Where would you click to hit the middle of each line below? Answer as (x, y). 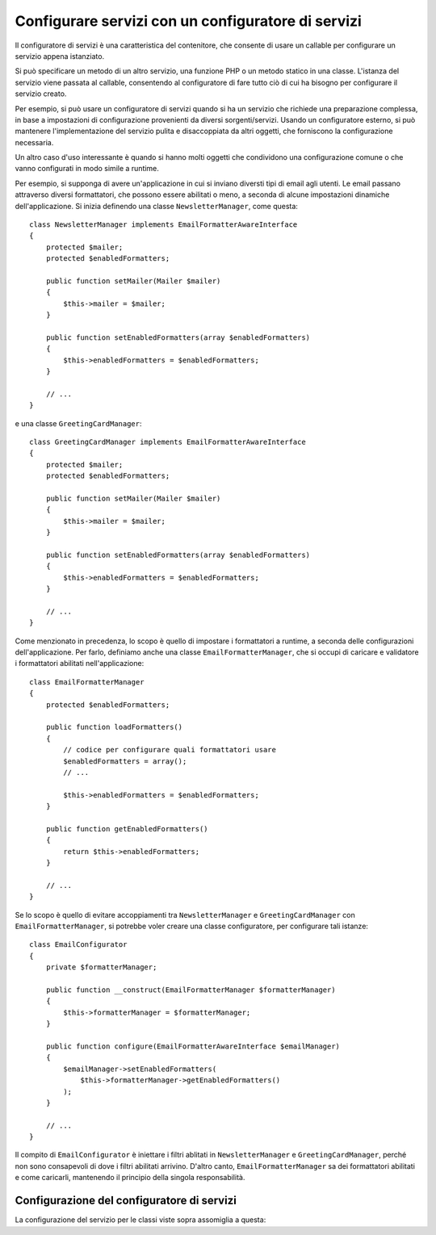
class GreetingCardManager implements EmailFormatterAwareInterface (168, 442)
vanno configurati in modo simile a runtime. (87, 169)
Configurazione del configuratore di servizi (126, 1201)
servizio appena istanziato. (60, 56)
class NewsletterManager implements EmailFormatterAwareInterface (163, 225)
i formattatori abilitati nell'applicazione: (80, 664)
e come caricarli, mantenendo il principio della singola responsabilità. (130, 1178)
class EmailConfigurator (78, 945)
